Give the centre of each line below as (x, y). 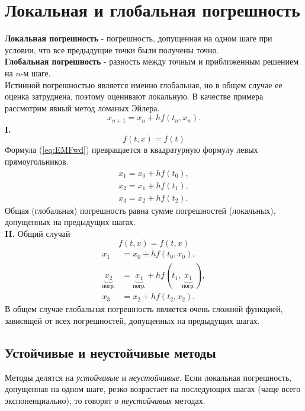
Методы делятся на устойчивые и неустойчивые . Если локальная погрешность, (148, 377)
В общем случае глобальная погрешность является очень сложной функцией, (144, 309)
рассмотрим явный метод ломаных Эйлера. (82, 107)
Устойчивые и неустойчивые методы (110, 352)
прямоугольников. (37, 161)
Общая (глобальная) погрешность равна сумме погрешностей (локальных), (140, 210)
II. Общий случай (38, 233)
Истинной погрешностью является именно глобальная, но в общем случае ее (144, 84)
